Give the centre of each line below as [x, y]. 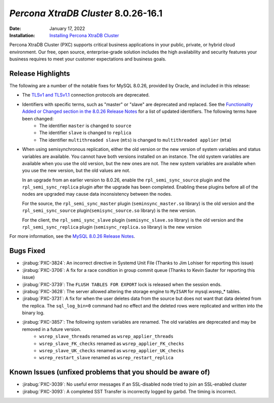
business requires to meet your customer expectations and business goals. [88, 59]
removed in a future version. [52, 329]
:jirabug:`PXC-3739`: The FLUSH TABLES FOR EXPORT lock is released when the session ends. [122, 284]
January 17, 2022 [67, 28]
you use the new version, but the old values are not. [76, 171]
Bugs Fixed [27, 251]
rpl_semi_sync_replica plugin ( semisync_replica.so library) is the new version [112, 227]
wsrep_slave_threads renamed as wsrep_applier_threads [106, 336]
